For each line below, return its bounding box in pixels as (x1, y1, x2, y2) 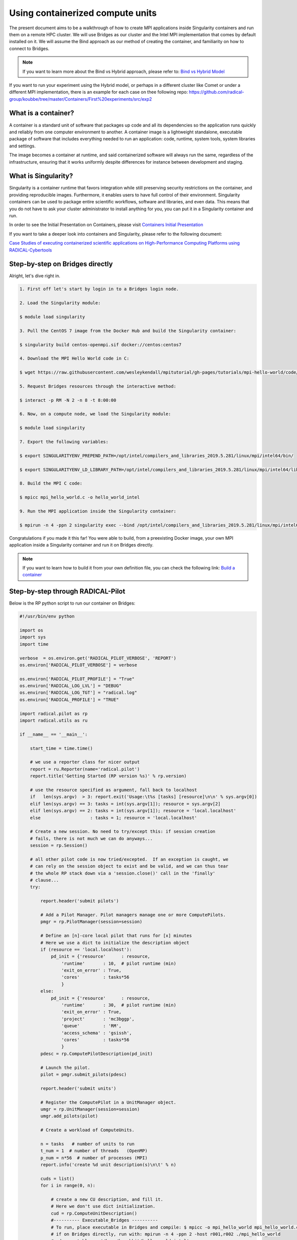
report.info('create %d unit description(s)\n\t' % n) (40, 1162, 177, 1168)
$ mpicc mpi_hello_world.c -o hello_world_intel (19, 495, 140, 500)
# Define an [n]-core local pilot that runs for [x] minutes (40, 933, 192, 938)
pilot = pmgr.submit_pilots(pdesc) (40, 1071, 127, 1077)
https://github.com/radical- (189, 89, 245, 95)
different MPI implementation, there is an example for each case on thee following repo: (9, 89, 188, 95)
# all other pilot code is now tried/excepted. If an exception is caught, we (30, 856, 229, 862)
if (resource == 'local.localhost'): (40, 946, 132, 952)
